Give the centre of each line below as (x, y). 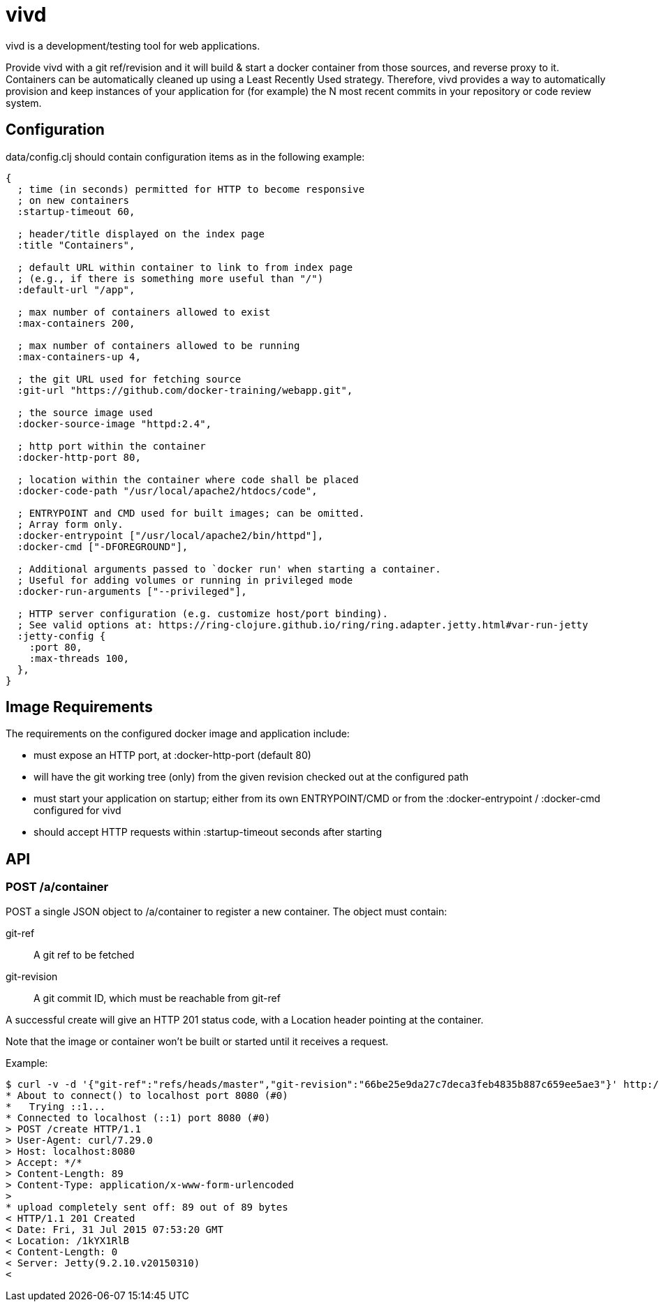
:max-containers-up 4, (79, 356)
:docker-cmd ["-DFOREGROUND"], (103, 546)
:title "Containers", (76, 245)
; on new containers (73, 200)
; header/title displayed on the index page (141, 234)
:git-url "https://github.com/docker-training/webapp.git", (185, 390)
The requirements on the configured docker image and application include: (178, 734)
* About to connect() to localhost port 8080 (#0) (147, 1095)
